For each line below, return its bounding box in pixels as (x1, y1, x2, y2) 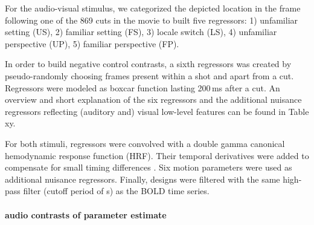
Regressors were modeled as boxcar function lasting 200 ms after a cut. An (5, 81, 280, 94)
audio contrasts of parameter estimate (5, 208, 167, 221)
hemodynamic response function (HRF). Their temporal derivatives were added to (5, 149, 309, 161)
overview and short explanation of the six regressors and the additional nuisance (5, 93, 302, 106)
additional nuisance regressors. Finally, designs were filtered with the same (5, 172, 280, 185)
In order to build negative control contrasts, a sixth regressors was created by (5, 57, 292, 70)
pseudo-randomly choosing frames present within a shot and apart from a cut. (5, 69, 294, 82)
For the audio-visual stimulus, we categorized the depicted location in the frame (5, 2, 301, 14)
